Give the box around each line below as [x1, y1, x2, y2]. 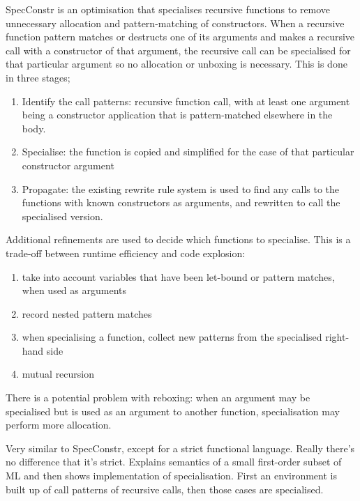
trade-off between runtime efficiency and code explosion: [6, 245, 246, 260]
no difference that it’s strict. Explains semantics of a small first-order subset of [6, 454, 342, 469]
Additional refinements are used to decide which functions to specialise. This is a [6, 232, 351, 247]
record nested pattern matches [22, 306, 152, 321]
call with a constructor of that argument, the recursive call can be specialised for [6, 43, 351, 57]
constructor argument [22, 157, 114, 172]
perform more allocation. [6, 417, 112, 432]
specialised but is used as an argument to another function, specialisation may [6, 403, 340, 418]
